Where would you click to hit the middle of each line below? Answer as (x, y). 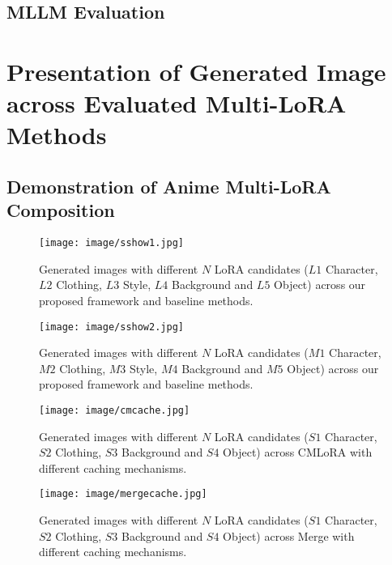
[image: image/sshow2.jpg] (111, 327)
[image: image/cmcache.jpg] (115, 410)
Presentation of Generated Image (196, 71)
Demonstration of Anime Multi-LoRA (169, 186)
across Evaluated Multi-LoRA (177, 103)
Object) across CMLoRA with (298, 452)
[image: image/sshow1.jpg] (111, 243)
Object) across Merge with (289, 535)
